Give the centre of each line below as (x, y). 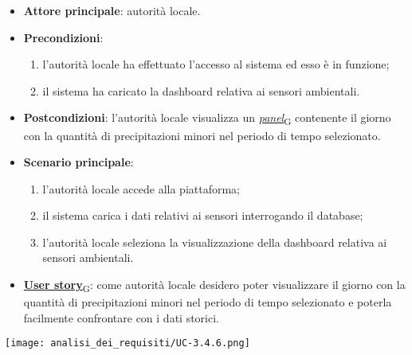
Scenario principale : (78, 162)
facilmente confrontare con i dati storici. (121, 317)
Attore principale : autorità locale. (112, 10)
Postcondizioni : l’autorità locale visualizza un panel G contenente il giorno (207, 119)
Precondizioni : (63, 37)
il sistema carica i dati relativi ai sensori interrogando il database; (203, 215)
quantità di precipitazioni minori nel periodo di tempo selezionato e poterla (208, 302)
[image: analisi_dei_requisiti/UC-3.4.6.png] (128, 343)
